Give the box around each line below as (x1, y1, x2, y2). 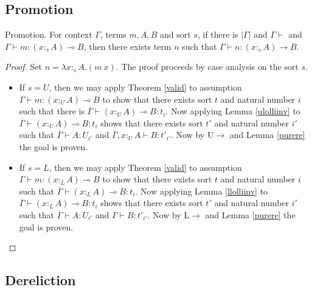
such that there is (19, 105, 85, 117)
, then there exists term (83, 40, 172, 52)
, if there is (197, 28, 238, 41)
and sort (160, 28, 191, 41)
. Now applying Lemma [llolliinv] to (135, 184, 268, 197)
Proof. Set (5, 60, 42, 73)
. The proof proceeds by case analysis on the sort (116, 60, 299, 73)
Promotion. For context (5, 28, 92, 41)
